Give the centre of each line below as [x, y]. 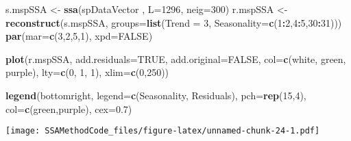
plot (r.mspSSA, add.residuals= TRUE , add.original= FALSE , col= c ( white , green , [176, 59]
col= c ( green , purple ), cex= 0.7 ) [69, 108]
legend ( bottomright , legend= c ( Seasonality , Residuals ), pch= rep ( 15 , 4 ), [156, 95]
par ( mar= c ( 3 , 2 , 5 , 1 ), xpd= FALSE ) [79, 36]
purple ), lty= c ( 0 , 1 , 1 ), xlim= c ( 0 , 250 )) [87, 72]
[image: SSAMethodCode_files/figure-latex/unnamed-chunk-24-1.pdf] [163, 131]
